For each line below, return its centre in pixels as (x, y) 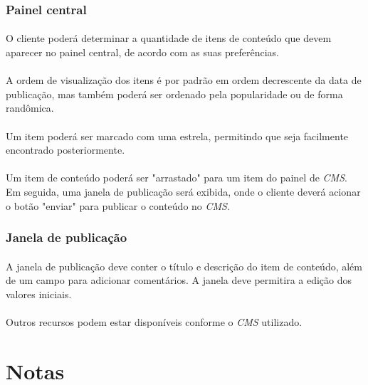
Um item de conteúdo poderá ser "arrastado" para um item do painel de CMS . (177, 178)
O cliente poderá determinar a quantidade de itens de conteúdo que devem (169, 38)
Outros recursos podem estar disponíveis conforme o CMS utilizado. (154, 321)
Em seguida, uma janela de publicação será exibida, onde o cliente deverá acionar (183, 191)
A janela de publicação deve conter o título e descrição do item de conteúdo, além (184, 266)
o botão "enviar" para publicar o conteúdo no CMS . (118, 205)
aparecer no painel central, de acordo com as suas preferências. (142, 52)
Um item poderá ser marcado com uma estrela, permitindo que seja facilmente (177, 136)
